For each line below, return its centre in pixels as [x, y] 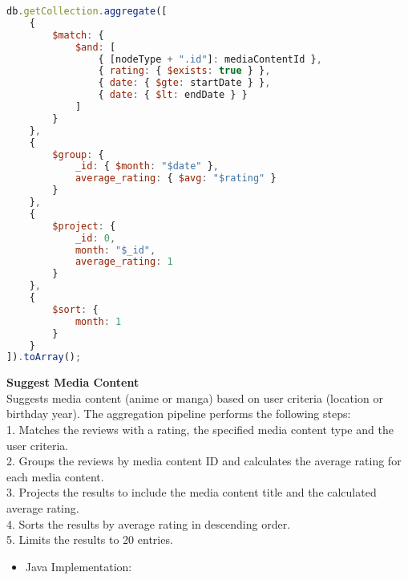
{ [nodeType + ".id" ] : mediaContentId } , [210, 59]
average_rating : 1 [124, 262]
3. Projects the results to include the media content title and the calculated [192, 492]
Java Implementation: [79, 566]
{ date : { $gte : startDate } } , [184, 83]
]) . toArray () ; [44, 357]
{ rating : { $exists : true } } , [184, 71]
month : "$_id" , [115, 250]
